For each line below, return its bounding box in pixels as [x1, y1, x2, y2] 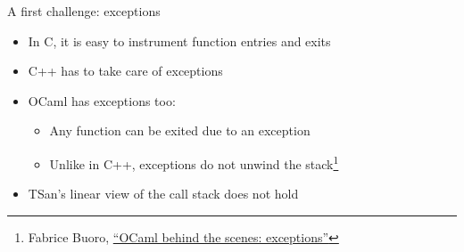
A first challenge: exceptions [7, 2, 161, 20]
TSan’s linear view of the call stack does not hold [28, 184, 299, 203]
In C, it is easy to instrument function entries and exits [28, 31, 331, 50]
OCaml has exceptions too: [28, 91, 176, 110]
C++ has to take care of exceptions [28, 61, 223, 80]
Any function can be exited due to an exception [49, 121, 311, 140]
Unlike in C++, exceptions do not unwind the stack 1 [49, 151, 339, 173]
